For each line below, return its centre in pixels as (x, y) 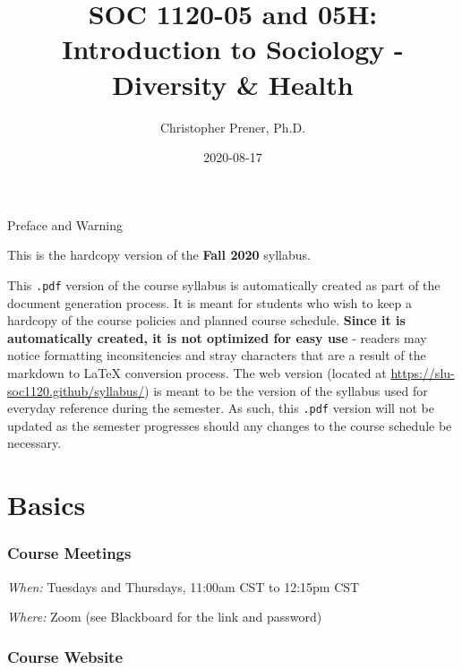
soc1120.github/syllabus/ (76, 390)
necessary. (34, 443)
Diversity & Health (233, 84)
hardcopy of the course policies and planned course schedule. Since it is (206, 320)
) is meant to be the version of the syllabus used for (286, 390)
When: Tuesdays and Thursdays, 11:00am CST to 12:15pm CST (184, 586)
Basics (47, 505)
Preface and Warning (65, 224)
